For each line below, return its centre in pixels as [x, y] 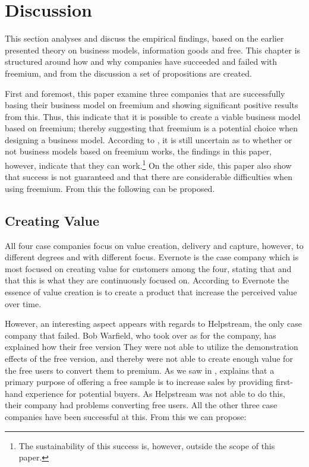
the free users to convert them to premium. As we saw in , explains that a [140, 370]
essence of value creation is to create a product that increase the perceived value [151, 292]
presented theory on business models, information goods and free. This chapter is [153, 50]
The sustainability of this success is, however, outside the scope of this [147, 445]
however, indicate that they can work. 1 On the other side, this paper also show [148, 164]
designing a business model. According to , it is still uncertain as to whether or [149, 139]
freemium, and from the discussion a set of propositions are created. [128, 73]
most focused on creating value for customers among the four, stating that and [148, 268]
